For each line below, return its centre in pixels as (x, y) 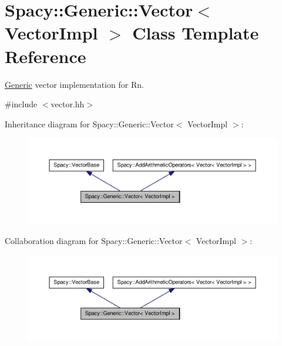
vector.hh (68, 104)
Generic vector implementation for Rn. (74, 84)
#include (21, 104)
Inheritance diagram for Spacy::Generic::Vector (89, 123)
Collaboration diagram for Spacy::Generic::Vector (94, 241)
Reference (46, 56)
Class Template (196, 33)
